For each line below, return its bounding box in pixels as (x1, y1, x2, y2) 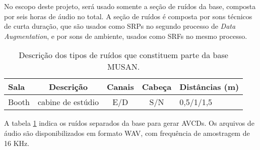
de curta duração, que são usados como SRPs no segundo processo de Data (4, 21, 236, 31)
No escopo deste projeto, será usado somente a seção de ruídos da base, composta (4, 1, 256, 11)
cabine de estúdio (37, 96, 99, 108)
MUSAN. (107, 61, 140, 73)
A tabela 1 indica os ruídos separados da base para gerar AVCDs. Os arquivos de (4, 118, 254, 128)
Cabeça (142, 81, 172, 93)
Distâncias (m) (179, 81, 239, 93)
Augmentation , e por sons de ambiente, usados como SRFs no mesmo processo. (4, 30, 247, 41)
